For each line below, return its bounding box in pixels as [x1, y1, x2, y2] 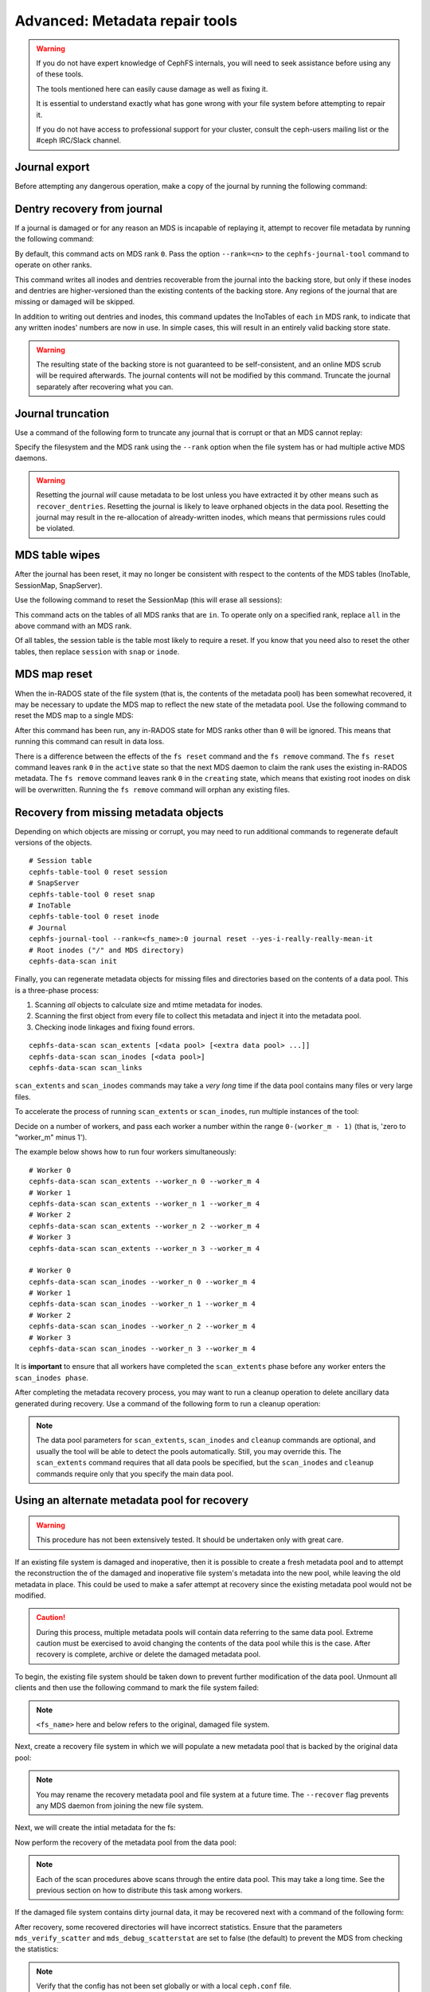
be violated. [36, 523, 75, 533]
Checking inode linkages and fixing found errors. [34, 1022, 195, 1032]
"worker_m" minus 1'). [14, 1132, 88, 1142]
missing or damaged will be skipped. [14, 297, 135, 307]
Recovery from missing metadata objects [14, 806, 224, 819]
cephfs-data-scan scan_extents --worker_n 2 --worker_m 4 [29, 1221, 260, 1230]
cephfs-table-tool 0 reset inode [29, 912, 159, 921]
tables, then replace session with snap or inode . [14, 646, 180, 657]
